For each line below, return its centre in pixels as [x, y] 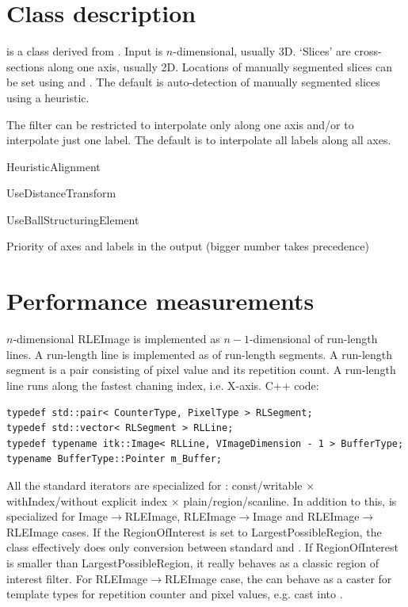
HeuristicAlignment [53, 166]
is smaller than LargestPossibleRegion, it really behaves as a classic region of [193, 562]
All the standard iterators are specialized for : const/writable [154, 485]
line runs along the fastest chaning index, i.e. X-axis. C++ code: [163, 385]
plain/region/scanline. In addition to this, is [290, 500]
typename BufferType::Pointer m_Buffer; [114, 459]
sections [25, 66]
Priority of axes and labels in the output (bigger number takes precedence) [188, 246]
